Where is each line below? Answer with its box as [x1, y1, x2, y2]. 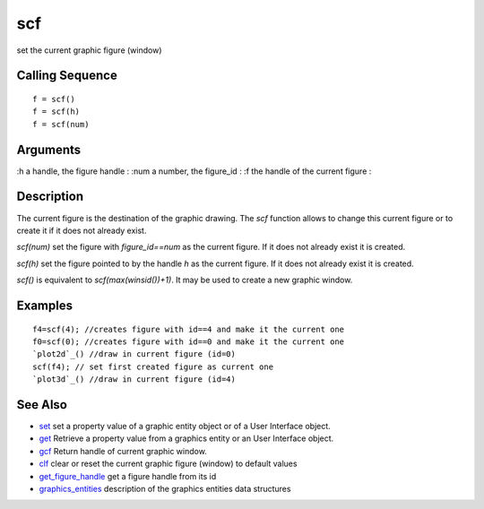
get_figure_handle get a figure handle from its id [39, 470, 217, 481]
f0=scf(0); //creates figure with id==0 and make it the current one [32, 336, 345, 347]
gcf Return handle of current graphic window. [39, 445, 208, 456]
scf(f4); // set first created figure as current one [32, 361, 273, 372]
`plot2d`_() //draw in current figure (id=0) [32, 349, 237, 359]
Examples [16, 298, 73, 313]
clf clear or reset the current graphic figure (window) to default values [39, 458, 298, 470]
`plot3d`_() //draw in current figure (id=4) [32, 375, 237, 384]
